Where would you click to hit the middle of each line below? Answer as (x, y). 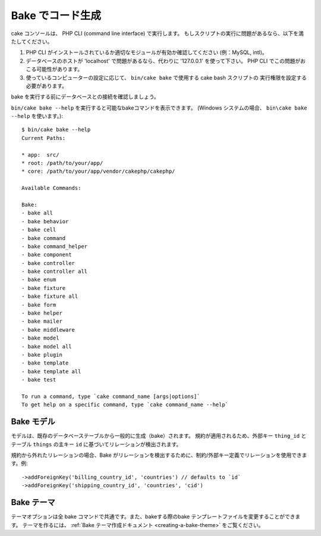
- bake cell (39, 230)
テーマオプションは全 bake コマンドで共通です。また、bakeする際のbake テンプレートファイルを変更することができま (156, 517)
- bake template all (51, 371)
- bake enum (39, 280)
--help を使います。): (37, 116)
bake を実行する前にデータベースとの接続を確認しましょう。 (85, 97)
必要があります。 (47, 86)
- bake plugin (42, 355)
